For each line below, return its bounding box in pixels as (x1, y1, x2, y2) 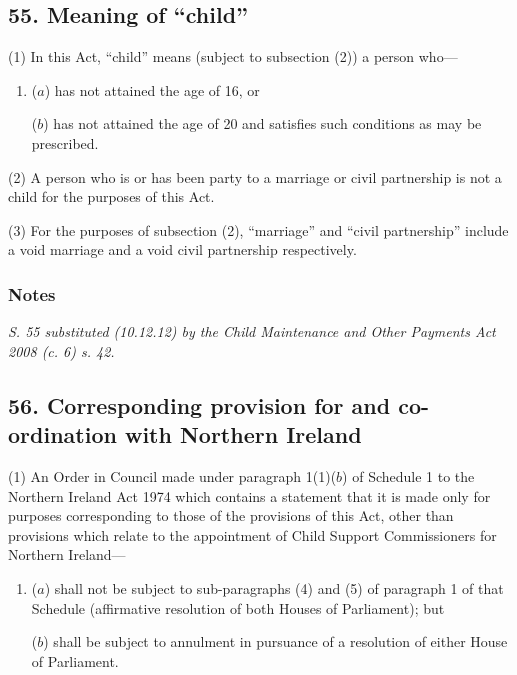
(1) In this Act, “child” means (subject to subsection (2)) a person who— (8, 46, 458, 67)
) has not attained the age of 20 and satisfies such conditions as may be (43, 113, 482, 134)
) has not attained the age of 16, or (44, 79, 260, 100)
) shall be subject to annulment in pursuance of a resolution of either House (43, 631, 508, 652)
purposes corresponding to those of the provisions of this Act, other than (8, 505, 454, 526)
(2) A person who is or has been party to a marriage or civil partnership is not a (8, 166, 502, 187)
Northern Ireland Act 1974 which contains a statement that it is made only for (8, 485, 491, 506)
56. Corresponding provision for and (8, 389, 391, 420)
